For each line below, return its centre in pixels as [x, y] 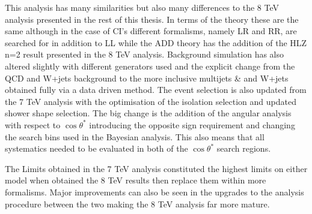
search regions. [244, 148]
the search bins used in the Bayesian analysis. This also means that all [135, 136]
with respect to [33, 124]
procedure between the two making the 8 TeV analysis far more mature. [137, 204]
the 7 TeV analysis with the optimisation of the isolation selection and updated [151, 101]
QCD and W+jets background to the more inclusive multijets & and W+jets [147, 78]
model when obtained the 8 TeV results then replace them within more [136, 180]
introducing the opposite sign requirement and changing [192, 124]
